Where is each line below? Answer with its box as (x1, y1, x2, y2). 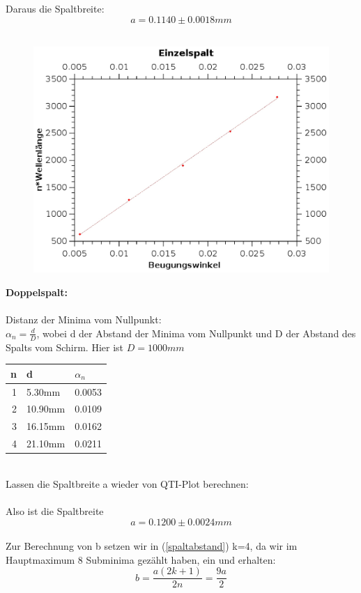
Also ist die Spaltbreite (6, 503, 104, 518)
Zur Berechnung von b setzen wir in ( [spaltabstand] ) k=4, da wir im (6, 539, 298, 553)
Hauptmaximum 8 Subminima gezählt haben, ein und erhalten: (6, 552, 276, 567)
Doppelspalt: (6, 284, 68, 299)
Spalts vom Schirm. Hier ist (6, 339, 124, 354)
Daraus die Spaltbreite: (6, 1, 105, 15)
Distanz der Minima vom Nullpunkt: (6, 312, 162, 327)
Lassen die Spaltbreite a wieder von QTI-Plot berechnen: (6, 476, 249, 491)
